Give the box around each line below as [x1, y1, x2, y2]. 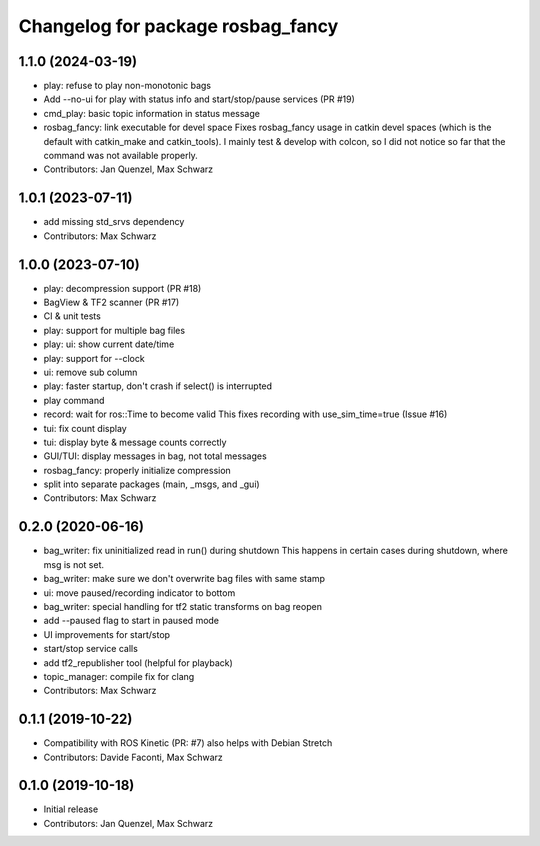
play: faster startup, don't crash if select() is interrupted [43, 380, 273, 392]
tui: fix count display [43, 422, 127, 434]
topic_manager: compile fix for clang [43, 670, 195, 682]
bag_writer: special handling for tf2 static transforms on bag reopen [43, 600, 322, 612]
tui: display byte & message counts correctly [43, 436, 227, 448]
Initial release [43, 803, 99, 815]
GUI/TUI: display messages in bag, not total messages [43, 450, 267, 462]
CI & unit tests [43, 310, 102, 322]
